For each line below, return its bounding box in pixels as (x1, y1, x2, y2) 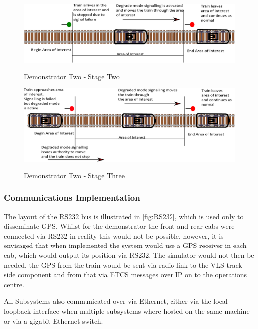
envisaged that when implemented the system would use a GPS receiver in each (4, 240, 247, 250)
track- (226, 259, 245, 270)
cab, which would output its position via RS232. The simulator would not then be (4, 249, 254, 260)
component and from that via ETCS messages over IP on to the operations (18, 269, 247, 280)
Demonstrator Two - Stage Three (24, 170, 125, 180)
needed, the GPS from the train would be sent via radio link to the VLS (4, 259, 224, 270)
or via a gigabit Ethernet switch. (4, 315, 103, 326)
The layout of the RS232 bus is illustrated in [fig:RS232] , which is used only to (4, 211, 244, 221)
